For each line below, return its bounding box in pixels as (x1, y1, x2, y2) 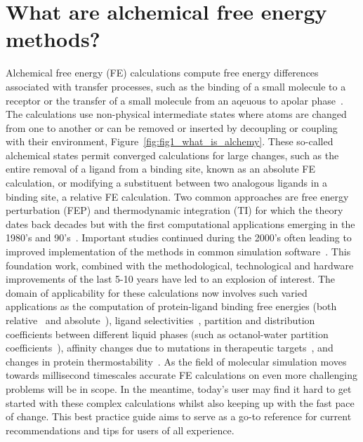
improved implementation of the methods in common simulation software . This (6, 244, 351, 259)
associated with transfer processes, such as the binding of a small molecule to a (6, 79, 346, 93)
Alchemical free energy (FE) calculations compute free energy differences (6, 65, 319, 80)
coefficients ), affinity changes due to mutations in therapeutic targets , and (6, 340, 334, 355)
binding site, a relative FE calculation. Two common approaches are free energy (6, 189, 349, 203)
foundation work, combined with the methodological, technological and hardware (6, 257, 354, 272)
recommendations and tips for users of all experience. (6, 422, 235, 437)
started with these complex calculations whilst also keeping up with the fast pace (6, 395, 355, 410)
